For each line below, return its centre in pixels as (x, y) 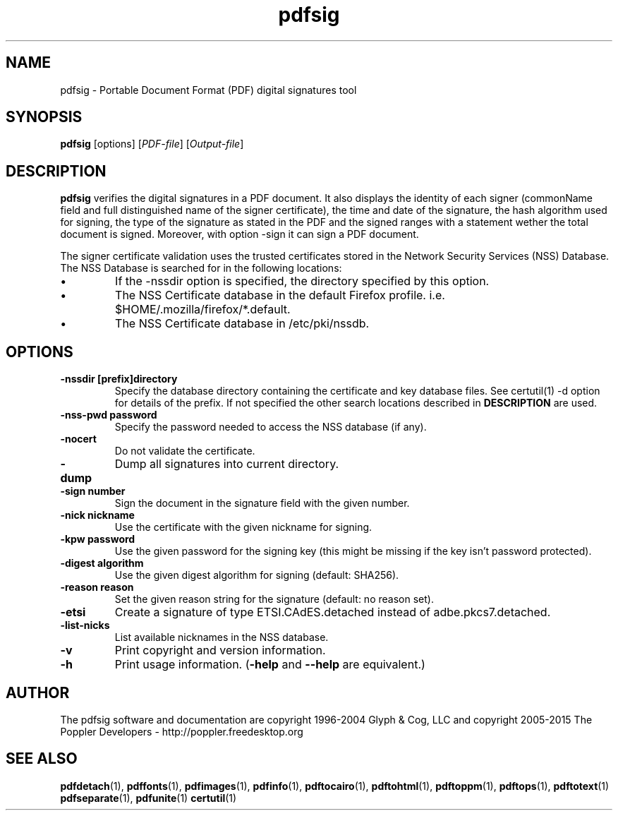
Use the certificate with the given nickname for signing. (243, 527)
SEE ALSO (42, 759)
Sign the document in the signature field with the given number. (262, 503)
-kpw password (98, 539)
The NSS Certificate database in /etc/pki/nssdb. (242, 324)
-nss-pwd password (109, 415)
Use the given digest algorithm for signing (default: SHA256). (257, 575)
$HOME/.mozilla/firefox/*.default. (203, 310)
